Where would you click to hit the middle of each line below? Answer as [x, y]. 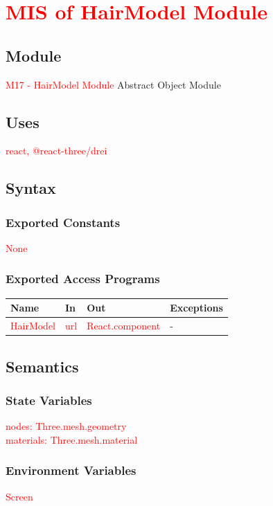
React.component [124, 326]
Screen [19, 496]
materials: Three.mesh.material [72, 439]
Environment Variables [71, 470]
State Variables [49, 400]
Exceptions [196, 308]
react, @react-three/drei [56, 151]
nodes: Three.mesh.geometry [66, 426]
